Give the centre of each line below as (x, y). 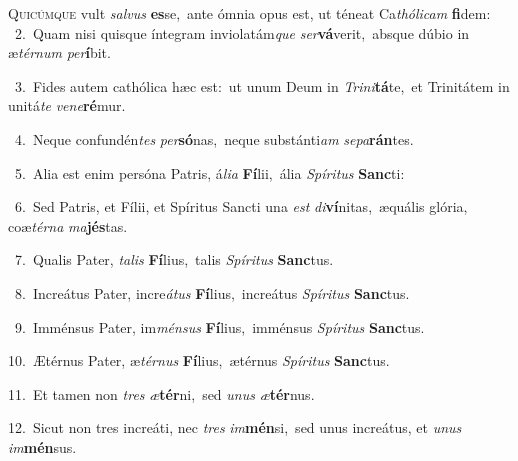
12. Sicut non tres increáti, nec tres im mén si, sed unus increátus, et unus (235, 427)
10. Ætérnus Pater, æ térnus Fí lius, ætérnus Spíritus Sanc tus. (199, 360)
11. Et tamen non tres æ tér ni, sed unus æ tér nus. (161, 393)
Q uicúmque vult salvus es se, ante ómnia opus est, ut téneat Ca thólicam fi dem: (249, 13)
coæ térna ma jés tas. (68, 225)
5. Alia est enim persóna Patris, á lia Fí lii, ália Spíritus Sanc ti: (209, 172)
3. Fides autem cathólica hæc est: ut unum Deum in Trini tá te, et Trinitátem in (262, 85)
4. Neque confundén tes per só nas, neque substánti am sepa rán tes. (214, 138)
